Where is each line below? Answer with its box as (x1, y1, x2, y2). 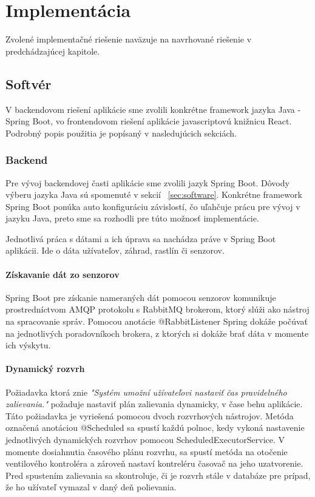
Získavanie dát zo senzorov (5, 268, 120, 280)
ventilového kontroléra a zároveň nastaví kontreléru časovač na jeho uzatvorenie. (5, 457, 303, 470)
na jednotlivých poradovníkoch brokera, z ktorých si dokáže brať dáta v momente (5, 326, 309, 339)
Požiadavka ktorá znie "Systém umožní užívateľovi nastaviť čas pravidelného (5, 385, 287, 398)
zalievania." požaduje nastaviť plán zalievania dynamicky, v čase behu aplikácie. (5, 397, 303, 410)
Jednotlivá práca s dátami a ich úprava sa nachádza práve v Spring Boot (5, 232, 276, 245)
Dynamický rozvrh (5, 362, 85, 375)
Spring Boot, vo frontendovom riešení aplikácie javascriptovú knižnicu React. (5, 115, 292, 127)
